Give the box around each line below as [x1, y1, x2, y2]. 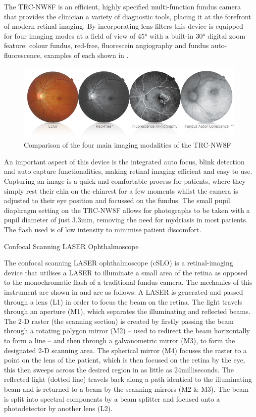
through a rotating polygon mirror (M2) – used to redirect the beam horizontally [4, 325, 250, 336]
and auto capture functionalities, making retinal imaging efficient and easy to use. [4, 166, 253, 176]
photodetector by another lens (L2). [4, 403, 113, 414]
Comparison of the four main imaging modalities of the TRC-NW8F [24, 140, 231, 150]
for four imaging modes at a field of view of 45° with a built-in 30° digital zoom [4, 30, 246, 41]
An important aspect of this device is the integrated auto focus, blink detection [4, 156, 245, 166]
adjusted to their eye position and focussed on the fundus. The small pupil [4, 195, 230, 206]
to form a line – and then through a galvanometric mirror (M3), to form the [4, 335, 235, 345]
